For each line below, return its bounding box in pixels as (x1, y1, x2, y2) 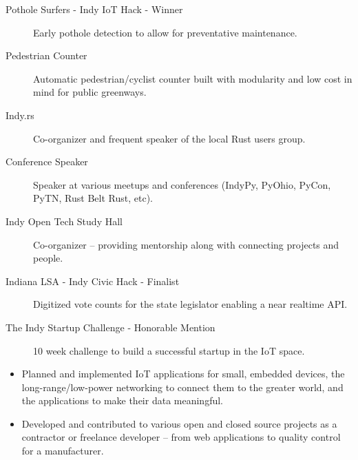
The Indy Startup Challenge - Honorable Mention (6, 320, 215, 334)
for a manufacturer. (21, 443, 104, 458)
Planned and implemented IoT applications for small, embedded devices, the (21, 366, 345, 381)
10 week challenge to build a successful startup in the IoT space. (33, 343, 305, 357)
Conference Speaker (6, 154, 88, 169)
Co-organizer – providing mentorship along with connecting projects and (33, 237, 339, 251)
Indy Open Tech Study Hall (6, 213, 123, 228)
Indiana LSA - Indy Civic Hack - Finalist (6, 273, 180, 288)
